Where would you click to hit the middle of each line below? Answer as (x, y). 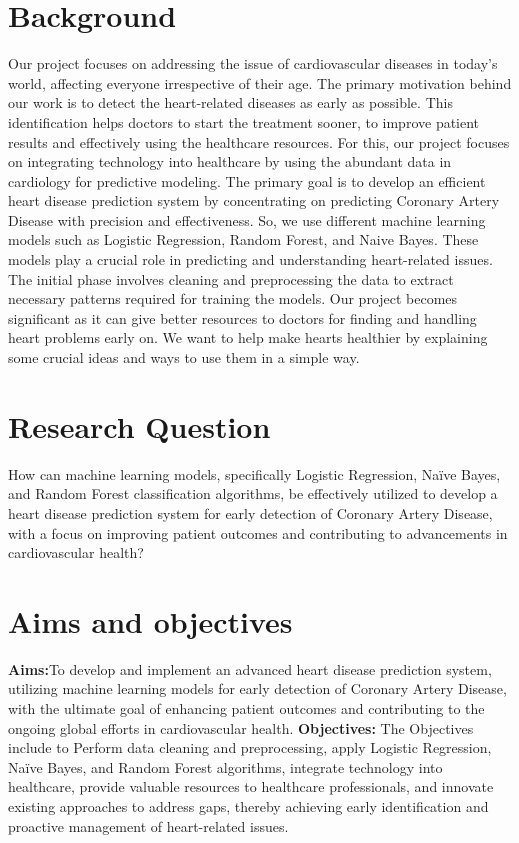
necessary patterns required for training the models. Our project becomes (233, 298)
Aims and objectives (150, 620)
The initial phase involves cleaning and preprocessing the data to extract (231, 278)
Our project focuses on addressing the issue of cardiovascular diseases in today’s (253, 63)
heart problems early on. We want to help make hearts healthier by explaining (248, 337)
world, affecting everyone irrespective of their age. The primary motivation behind (260, 82)
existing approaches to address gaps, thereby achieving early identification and (248, 806)
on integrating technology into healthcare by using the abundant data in (230, 161)
